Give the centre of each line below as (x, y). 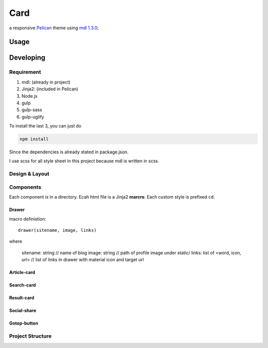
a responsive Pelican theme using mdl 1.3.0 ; (54, 28)
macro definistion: (28, 219)
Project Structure (30, 336)
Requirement (25, 72)
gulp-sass (32, 110)
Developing (27, 58)
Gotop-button (24, 323)
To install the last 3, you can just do (45, 126)
